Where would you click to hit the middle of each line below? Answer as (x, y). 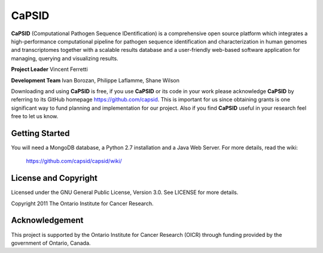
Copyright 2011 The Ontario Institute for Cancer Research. (82, 203)
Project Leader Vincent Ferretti (49, 69)
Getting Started (40, 133)
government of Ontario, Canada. (51, 243)
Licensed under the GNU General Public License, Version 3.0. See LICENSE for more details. (125, 192)
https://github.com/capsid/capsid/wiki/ (74, 161)
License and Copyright (54, 178)
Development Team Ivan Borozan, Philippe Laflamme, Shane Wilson (95, 80)
